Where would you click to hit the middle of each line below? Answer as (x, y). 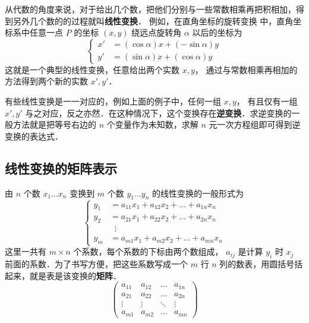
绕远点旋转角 (157, 32)
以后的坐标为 (217, 32)
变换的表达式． (34, 136)
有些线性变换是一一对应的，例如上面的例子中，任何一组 (113, 101)
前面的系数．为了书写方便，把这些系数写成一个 (96, 264)
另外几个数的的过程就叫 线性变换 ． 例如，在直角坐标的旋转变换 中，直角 (153, 20)
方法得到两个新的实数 (46, 81)
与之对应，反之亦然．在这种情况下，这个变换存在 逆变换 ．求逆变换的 (158, 113)
